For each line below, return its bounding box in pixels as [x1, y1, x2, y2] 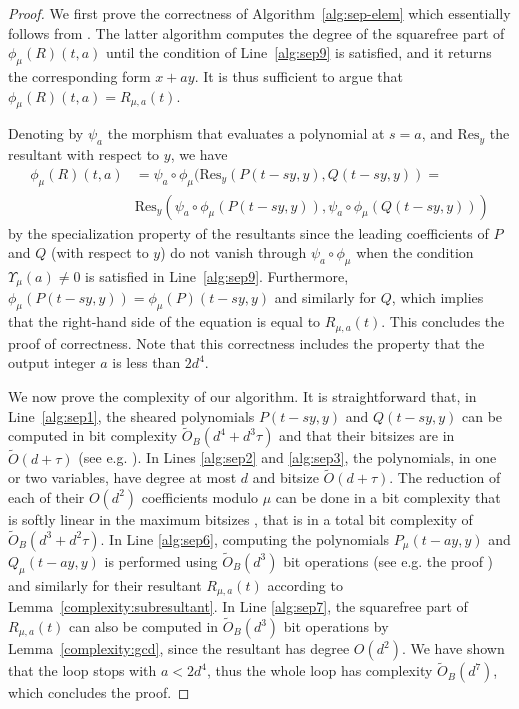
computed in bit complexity [8, 425, 178, 446]
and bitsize [252, 467, 319, 488]
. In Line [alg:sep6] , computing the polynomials [100, 528, 390, 549]
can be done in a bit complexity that [275, 486, 501, 507]
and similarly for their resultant [8, 574, 202, 595]
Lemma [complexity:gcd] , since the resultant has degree [8, 638, 350, 659]
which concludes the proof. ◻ [8, 682, 190, 703]
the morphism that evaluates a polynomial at [107, 123, 385, 144]
